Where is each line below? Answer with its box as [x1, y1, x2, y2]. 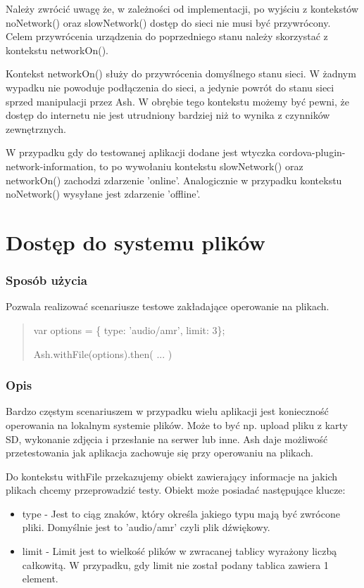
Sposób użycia [6, 271, 87, 289]
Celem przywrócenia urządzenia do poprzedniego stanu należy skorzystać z [6, 29, 328, 44]
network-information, [6, 158, 96, 173]
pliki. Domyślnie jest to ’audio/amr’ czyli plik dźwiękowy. [22, 520, 270, 535]
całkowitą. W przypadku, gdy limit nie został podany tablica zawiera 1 [22, 557, 329, 572]
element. [22, 571, 58, 586]
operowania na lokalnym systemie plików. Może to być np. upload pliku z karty [6, 417, 348, 432]
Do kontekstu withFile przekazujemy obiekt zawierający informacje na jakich [6, 468, 338, 483]
